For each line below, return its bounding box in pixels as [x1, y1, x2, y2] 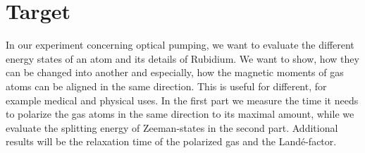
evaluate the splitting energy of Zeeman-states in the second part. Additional [6, 120, 338, 135]
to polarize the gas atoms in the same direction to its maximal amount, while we [6, 106, 354, 121]
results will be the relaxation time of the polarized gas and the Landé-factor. [6, 134, 337, 149]
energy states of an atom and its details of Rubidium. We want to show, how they [6, 51, 359, 66]
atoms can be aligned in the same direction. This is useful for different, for [6, 78, 327, 93]
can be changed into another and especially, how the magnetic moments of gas [6, 65, 344, 80]
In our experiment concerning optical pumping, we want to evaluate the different [6, 37, 354, 52]
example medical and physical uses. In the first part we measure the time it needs [6, 92, 359, 107]
